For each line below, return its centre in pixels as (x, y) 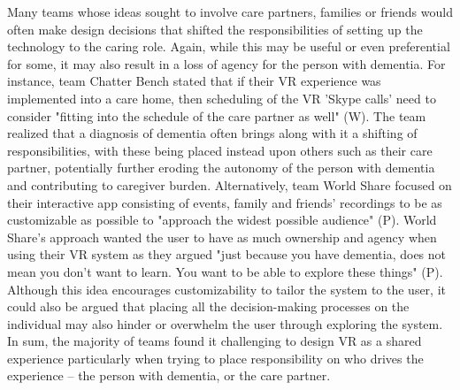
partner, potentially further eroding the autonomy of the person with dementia (221, 168)
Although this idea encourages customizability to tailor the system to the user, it (227, 289)
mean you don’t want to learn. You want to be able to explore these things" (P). (225, 271)
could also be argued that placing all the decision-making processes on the (208, 306)
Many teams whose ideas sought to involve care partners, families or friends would (230, 11)
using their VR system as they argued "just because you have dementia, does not (227, 254)
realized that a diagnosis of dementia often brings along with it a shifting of (212, 133)
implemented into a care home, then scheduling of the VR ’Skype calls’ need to (222, 98)
